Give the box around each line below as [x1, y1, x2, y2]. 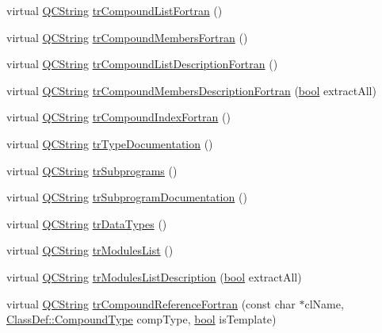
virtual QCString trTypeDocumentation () [6, 135, 213, 151]
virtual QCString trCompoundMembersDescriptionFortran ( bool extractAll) [6, 82, 376, 98]
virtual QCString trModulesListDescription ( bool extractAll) [6, 268, 302, 285]
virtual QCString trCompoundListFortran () [6, 2, 223, 18]
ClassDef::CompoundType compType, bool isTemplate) [6, 311, 277, 327]
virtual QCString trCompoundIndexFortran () [6, 109, 231, 125]
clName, [304, 295, 344, 312]
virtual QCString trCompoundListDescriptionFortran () [6, 55, 278, 72]
